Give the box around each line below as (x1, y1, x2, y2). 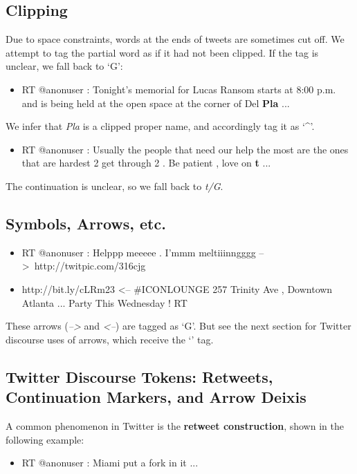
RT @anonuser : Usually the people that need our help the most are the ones (21, 142, 349, 156)
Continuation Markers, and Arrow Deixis (6, 386, 306, 408)
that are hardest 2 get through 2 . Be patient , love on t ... (21, 155, 271, 170)
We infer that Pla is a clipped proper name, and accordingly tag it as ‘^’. (6, 119, 315, 133)
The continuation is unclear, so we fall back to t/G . (6, 178, 223, 193)
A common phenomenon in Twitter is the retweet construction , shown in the (6, 418, 344, 433)
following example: (6, 432, 84, 446)
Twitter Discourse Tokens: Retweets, (6, 366, 273, 387)
